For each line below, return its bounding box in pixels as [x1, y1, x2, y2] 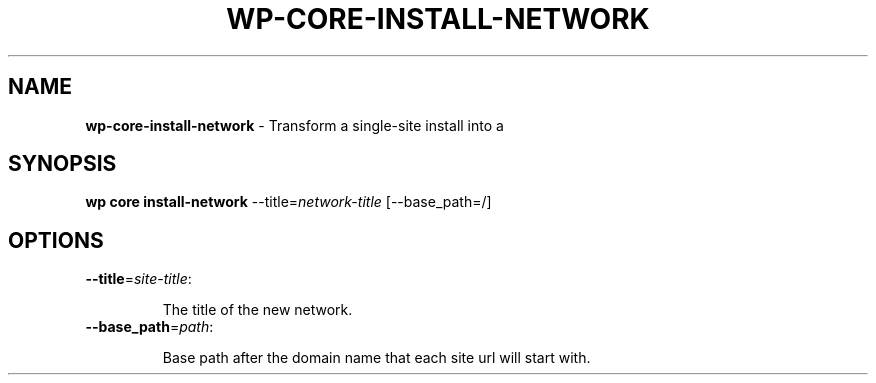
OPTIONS [8, 227, 104, 253]
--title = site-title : [85, 270, 192, 288]
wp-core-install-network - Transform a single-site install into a [85, 116, 504, 134]
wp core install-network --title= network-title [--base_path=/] [85, 193, 492, 211]
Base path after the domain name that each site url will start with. [162, 349, 591, 367]
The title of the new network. [162, 301, 353, 319]
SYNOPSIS [8, 151, 117, 177]
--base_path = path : [85, 318, 214, 336]
